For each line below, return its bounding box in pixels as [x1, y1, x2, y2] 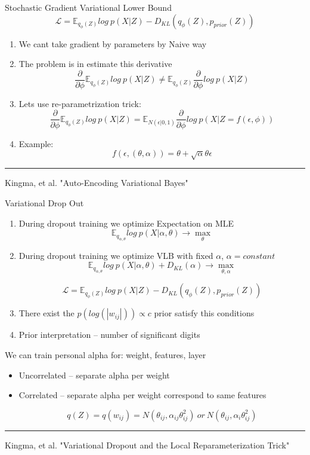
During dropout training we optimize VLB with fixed [18, 249, 213, 261]
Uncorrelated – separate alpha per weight [18, 368, 170, 381]
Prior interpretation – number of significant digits [18, 328, 200, 341]
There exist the [18, 307, 75, 319]
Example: [18, 137, 54, 149]
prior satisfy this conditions [154, 307, 255, 319]
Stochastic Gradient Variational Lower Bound [5, 1, 172, 13]
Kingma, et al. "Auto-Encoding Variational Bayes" [5, 176, 188, 189]
